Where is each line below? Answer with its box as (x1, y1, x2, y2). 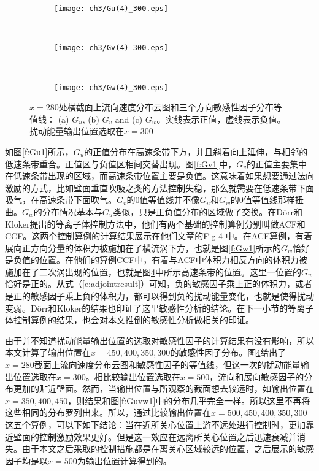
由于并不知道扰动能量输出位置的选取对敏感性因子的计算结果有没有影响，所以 (5, 334, 314, 347)
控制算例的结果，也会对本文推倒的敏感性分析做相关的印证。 (13, 313, 254, 326)
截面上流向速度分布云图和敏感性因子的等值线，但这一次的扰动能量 (34, 358, 301, 371)
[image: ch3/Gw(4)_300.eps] (54, 83, 169, 92)
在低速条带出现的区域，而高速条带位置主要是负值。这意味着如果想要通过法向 (5, 169, 314, 182)
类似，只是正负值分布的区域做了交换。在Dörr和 (113, 205, 302, 218)
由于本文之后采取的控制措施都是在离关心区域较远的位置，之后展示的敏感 (21, 442, 314, 455)
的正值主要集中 (246, 157, 307, 170)
